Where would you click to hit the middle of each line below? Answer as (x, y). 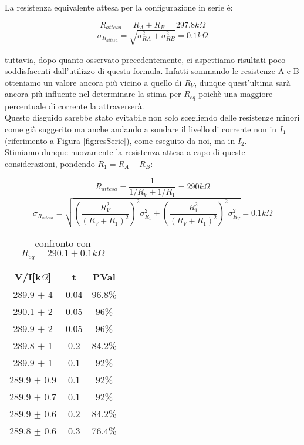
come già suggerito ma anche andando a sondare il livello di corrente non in (141, 129)
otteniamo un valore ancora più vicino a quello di (93, 82)
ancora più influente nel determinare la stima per (93, 94)
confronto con (63, 243)
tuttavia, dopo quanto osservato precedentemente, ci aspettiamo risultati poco (145, 59)
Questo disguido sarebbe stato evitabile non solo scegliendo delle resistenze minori (152, 117)
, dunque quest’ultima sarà (242, 82)
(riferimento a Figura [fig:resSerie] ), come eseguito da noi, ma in (120, 140)
